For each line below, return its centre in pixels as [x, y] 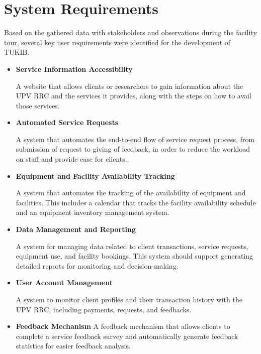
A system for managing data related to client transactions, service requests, [132, 246]
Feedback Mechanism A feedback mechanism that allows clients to [123, 326]
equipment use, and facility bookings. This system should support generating [135, 256]
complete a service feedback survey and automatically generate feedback [127, 336]
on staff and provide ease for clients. [71, 159]
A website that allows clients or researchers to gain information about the [129, 86]
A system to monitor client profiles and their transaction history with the [129, 299]
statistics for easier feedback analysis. [73, 346]
